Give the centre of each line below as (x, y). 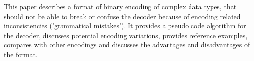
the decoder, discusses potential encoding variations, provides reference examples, (126, 35)
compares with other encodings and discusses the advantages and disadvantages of (127, 45)
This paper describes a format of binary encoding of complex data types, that (120, 6)
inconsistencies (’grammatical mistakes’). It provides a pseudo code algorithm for (125, 26)
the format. (21, 54)
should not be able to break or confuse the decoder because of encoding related (122, 16)
